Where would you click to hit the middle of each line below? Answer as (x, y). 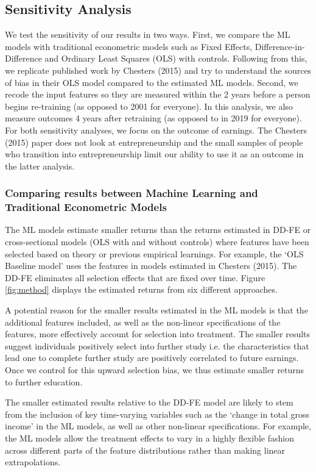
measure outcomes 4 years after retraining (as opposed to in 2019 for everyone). (153, 118)
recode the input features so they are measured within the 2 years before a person (158, 94)
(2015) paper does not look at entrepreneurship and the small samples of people (154, 142)
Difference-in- (280, 46)
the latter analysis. (40, 166)
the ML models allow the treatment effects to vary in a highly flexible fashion (149, 438)
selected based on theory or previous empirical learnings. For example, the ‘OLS (154, 253)
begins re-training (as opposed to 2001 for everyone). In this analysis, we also (149, 106)
